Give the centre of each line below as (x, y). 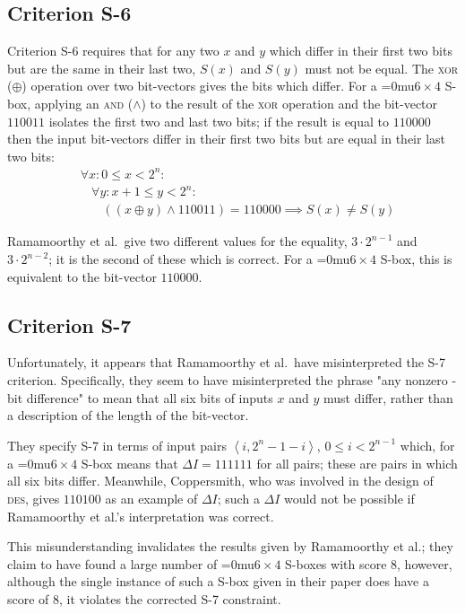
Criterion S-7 (69, 325)
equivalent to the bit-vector (82, 276)
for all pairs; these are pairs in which (357, 463)
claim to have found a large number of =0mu (131, 563)
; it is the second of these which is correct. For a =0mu (199, 259)
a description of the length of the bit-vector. (128, 415)
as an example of (151, 498)
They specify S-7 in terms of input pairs (117, 445)
